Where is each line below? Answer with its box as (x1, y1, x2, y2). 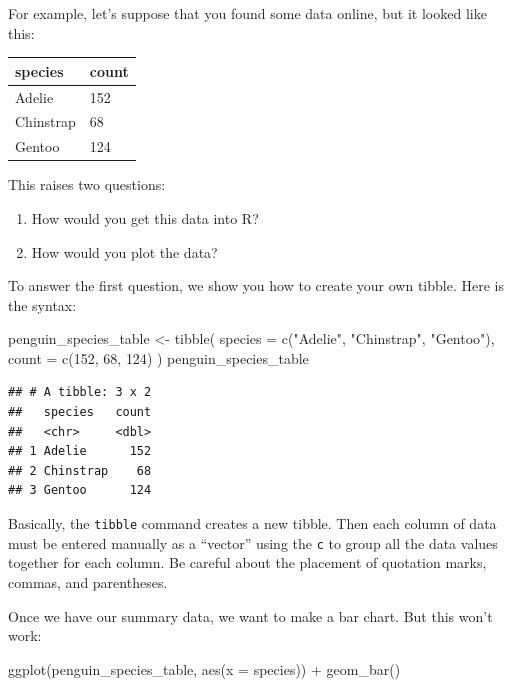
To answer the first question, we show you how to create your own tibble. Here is (8, 275, 504, 296)
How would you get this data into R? (31, 207, 259, 228)
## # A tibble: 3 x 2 (8, 385, 152, 400)
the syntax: (8, 294, 77, 315)
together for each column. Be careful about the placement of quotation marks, (8, 552, 487, 573)
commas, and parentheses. (8, 571, 168, 592)
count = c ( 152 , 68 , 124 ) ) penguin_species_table (8, 347, 309, 368)
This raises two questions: (8, 174, 166, 195)
